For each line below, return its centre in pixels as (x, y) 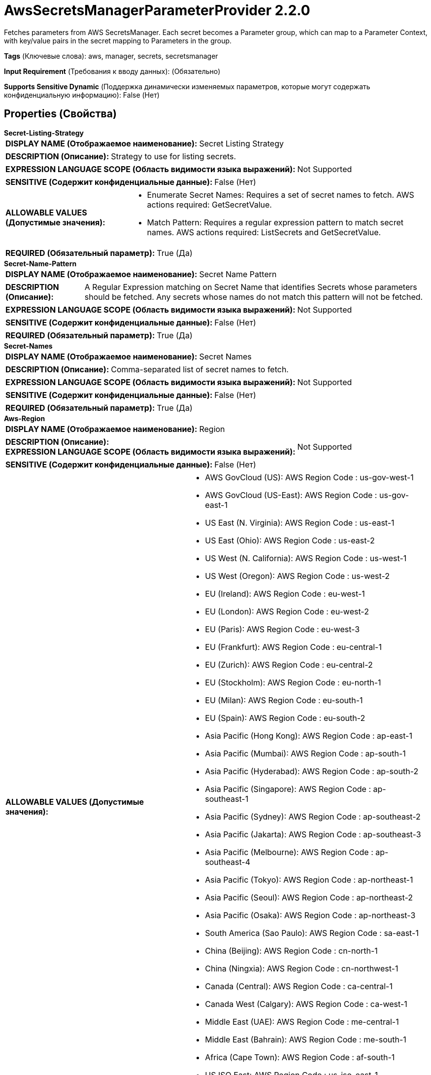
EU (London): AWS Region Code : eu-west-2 (287, 611)
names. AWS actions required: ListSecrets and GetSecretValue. (264, 232)
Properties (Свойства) (60, 114)
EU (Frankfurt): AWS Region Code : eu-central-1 (293, 647)
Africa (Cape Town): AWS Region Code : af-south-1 (300, 1057)
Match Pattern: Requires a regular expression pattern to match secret (275, 222)
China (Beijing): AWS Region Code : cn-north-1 (291, 950)
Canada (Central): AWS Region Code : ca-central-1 (299, 986)
